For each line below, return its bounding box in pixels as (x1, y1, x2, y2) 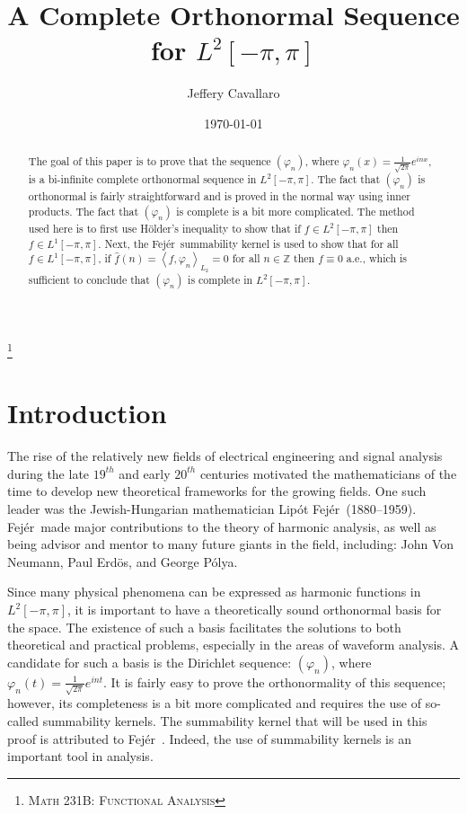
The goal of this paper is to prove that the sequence (28, 154, 271, 169)
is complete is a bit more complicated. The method (176, 204, 415, 219)
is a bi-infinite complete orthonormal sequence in (28, 172, 257, 187)
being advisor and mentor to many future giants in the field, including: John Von (7, 535, 454, 553)
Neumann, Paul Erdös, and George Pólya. (7, 552, 238, 571)
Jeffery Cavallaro (187, 84, 280, 102)
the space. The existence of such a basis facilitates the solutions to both (7, 617, 401, 636)
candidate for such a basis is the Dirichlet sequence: (7, 652, 292, 671)
